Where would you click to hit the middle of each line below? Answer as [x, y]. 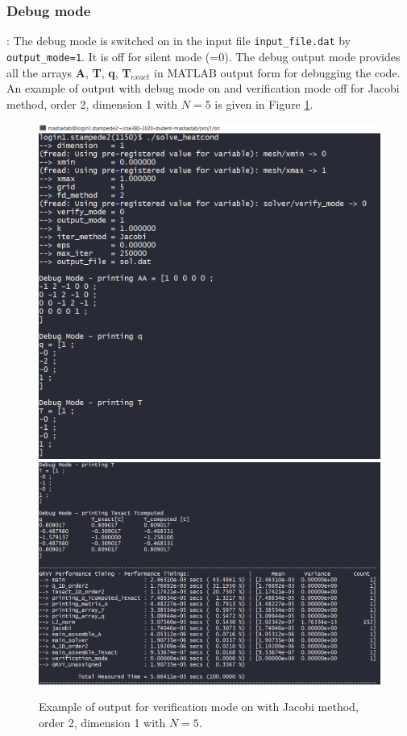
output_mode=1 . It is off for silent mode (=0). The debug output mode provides [203, 56]
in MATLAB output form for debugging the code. [277, 72]
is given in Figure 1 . [264, 103]
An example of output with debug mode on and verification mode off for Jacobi [203, 88]
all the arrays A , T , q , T [69, 72]
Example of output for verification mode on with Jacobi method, [199, 707]
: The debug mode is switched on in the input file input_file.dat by [179, 41]
